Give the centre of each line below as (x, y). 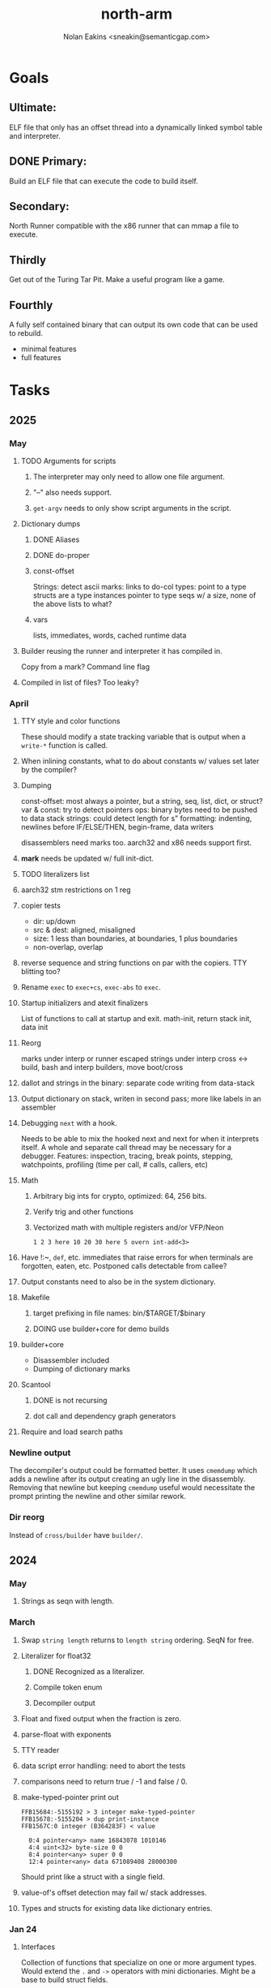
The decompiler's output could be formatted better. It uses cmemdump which (133, 1471)
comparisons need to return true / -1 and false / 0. (104, 1781)
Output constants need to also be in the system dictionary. (119, 1282)
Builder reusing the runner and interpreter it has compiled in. (122, 651)
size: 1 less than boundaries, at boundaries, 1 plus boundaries (135, 938)
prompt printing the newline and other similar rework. (98, 1496)
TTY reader (40, 1750)
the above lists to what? (72, 603)
